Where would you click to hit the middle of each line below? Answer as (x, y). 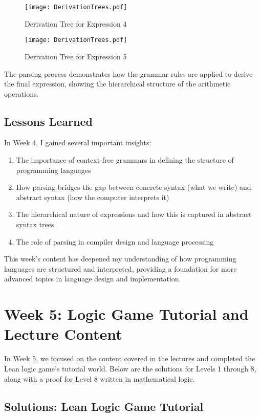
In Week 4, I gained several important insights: (78, 142)
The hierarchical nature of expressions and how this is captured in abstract (134, 214)
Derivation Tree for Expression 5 (76, 56)
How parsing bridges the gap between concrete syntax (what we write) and (134, 187)
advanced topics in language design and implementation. (93, 279)
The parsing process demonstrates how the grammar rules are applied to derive (128, 73)
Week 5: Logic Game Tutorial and (126, 314)
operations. (21, 93)
